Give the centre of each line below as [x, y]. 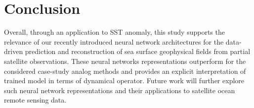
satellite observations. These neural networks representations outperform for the [125, 61]
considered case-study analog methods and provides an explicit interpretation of [125, 71]
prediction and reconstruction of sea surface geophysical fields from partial [138, 51]
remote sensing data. [35, 100]
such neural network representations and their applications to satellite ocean [120, 90]
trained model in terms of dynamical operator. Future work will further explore [124, 81]
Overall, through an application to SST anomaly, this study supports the [114, 32]
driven [14, 51]
